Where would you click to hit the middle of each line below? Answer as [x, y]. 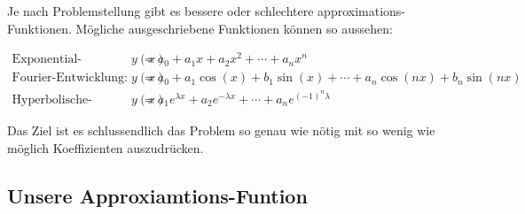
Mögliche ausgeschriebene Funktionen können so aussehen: [234, 28]
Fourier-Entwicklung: [70, 78]
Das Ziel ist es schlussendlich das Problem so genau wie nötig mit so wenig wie [221, 130]
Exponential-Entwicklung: [47, 60]
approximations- [362, 11]
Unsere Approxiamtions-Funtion [157, 195]
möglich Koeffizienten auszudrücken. [106, 147]
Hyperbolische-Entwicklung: [52, 99]
